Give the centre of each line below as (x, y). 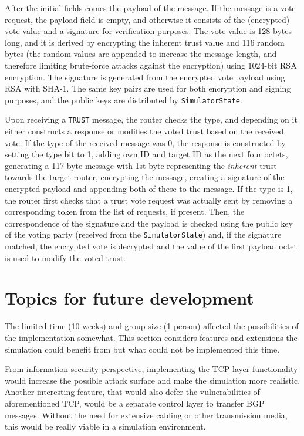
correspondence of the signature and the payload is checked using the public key (149, 223)
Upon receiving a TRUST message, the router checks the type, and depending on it (151, 119)
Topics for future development (129, 298)
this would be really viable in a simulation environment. (105, 426)
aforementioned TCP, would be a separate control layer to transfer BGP (135, 403)
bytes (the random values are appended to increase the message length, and (141, 54)
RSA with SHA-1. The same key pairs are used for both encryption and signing (148, 88)
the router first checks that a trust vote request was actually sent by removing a (149, 200)
